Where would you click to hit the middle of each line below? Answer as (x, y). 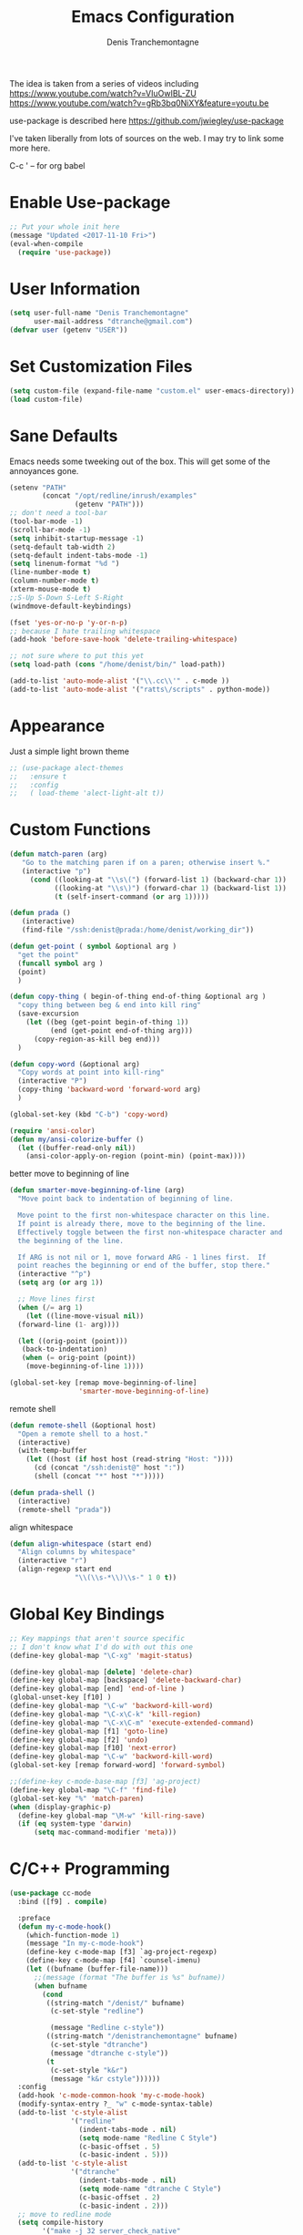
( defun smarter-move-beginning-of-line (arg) (97, 1190)
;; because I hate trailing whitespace (85, 631)
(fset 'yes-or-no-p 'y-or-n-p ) (69, 623)
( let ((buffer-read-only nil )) (77, 1148)
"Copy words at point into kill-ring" (91, 1073)
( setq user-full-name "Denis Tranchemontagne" (99, 313)
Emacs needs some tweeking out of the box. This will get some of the (140, 461)
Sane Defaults (64, 436)
